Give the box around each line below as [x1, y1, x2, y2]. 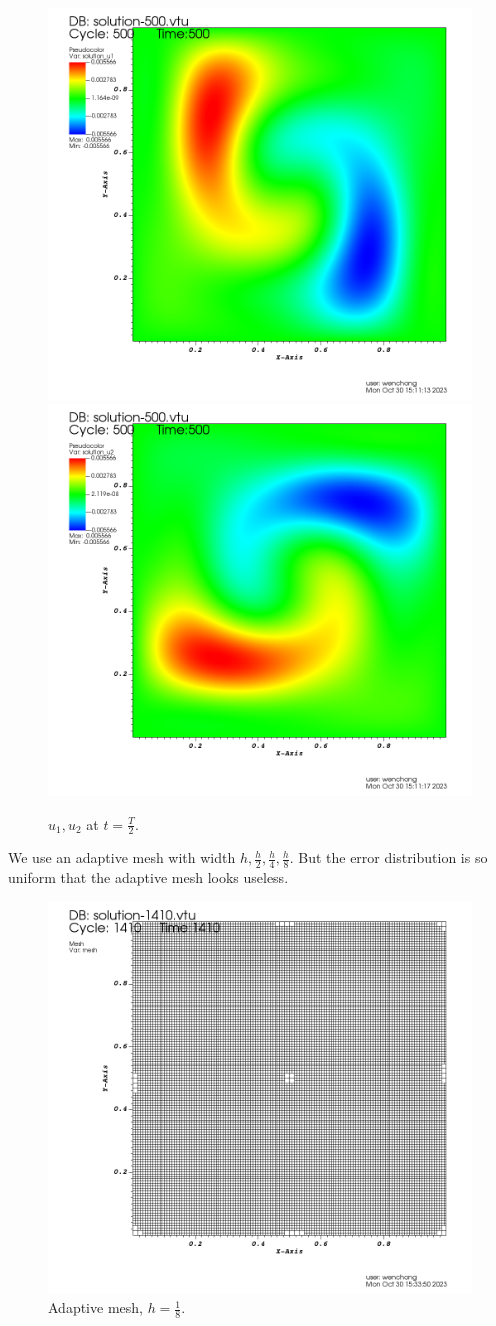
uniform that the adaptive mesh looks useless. [8, 867, 289, 888]
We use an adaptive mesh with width [8, 847, 236, 868]
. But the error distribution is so [289, 847, 488, 868]
